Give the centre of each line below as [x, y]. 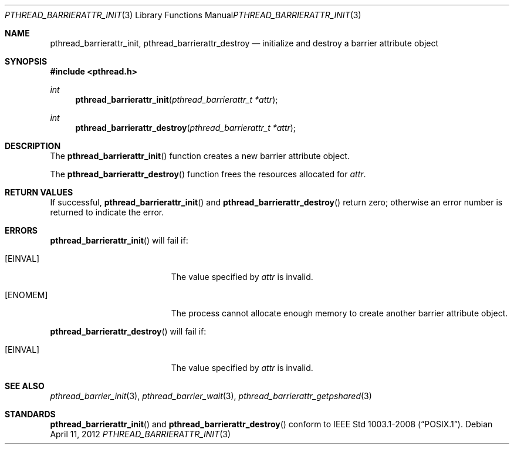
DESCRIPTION [33, 146]
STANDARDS [30, 414]
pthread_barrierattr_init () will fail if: [119, 240]
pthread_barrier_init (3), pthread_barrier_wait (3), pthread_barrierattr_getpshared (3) [211, 396]
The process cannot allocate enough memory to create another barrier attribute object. [339, 313]
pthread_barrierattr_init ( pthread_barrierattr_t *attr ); [177, 99]
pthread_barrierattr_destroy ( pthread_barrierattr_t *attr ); [186, 128]
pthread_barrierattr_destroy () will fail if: [128, 331]
